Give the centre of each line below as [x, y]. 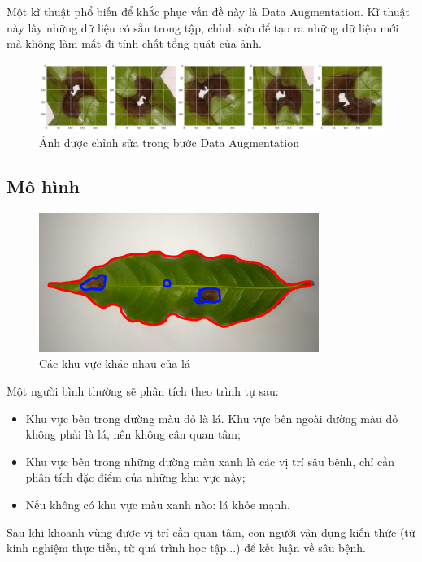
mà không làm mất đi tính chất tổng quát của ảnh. [134, 43]
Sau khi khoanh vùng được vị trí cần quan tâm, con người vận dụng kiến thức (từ [211, 532]
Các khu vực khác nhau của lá [115, 363]
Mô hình [44, 186]
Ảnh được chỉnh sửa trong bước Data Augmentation [170, 143]
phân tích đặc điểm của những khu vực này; [135, 477]
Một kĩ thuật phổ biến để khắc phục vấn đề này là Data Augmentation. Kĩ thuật [209, 11]
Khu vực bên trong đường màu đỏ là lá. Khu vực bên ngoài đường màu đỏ [212, 418]
